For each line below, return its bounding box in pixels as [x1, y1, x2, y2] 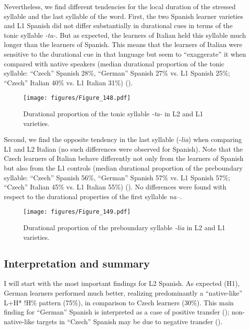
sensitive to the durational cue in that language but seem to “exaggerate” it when [4, 48, 246, 59]
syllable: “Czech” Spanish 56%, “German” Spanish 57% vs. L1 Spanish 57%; [4, 172, 230, 182]
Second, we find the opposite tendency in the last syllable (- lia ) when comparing [4, 134, 242, 144]
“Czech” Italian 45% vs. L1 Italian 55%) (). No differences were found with [4, 182, 227, 192]
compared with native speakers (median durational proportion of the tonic [4, 58, 224, 68]
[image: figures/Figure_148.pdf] [23, 94, 131, 102]
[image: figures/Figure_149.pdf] [23, 208, 131, 216]
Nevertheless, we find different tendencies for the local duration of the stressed [4, 1, 236, 11]
